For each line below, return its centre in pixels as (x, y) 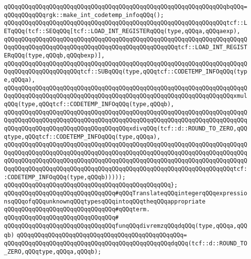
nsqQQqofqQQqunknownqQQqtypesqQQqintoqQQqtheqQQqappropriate (105, 201)
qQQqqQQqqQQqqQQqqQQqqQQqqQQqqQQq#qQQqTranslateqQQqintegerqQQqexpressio (126, 194)
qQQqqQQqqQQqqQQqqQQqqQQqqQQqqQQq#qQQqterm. (77, 210)
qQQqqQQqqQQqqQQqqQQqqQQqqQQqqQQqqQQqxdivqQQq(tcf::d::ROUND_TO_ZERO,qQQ (126, 128)
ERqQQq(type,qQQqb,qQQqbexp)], (54, 55)
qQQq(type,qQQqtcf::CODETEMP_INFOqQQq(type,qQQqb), (89, 104)
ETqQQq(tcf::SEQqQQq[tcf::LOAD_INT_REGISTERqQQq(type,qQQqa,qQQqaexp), (122, 31)
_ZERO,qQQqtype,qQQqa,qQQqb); (53, 251)
